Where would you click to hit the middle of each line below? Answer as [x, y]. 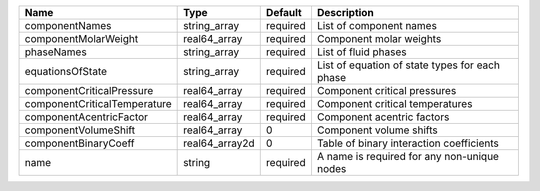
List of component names [376, 25]
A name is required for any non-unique [408, 156]
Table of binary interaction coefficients [407, 143]
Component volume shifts [377, 130]
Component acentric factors [383, 117]
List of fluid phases [361, 52]
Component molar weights [379, 38]
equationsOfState [66, 71]
